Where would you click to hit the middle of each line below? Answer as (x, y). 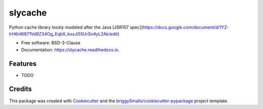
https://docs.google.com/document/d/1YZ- (186, 27)
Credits (20, 89)
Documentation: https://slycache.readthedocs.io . (70, 50)
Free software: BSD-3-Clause (51, 43)
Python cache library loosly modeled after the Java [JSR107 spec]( (76, 27)
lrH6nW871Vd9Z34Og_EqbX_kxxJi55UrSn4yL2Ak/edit (63, 34)
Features (23, 64)
